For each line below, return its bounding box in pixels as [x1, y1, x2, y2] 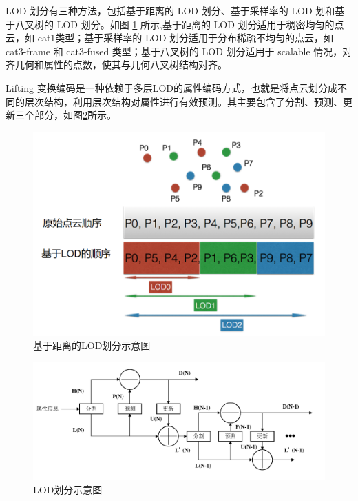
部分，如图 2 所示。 [34, 108, 116, 122]
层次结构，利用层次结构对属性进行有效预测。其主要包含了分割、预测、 [24, 94, 343, 108]
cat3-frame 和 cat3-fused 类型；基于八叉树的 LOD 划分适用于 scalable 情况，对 [6, 43, 352, 58]
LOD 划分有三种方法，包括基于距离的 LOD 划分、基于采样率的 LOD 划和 [6, 3, 335, 17]
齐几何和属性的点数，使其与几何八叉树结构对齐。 [6, 57, 227, 72]
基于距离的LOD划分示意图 [33, 338, 151, 353]
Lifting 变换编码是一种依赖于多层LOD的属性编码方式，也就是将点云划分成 [6, 80, 338, 95]
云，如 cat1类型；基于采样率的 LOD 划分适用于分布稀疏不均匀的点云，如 [6, 30, 333, 45]
